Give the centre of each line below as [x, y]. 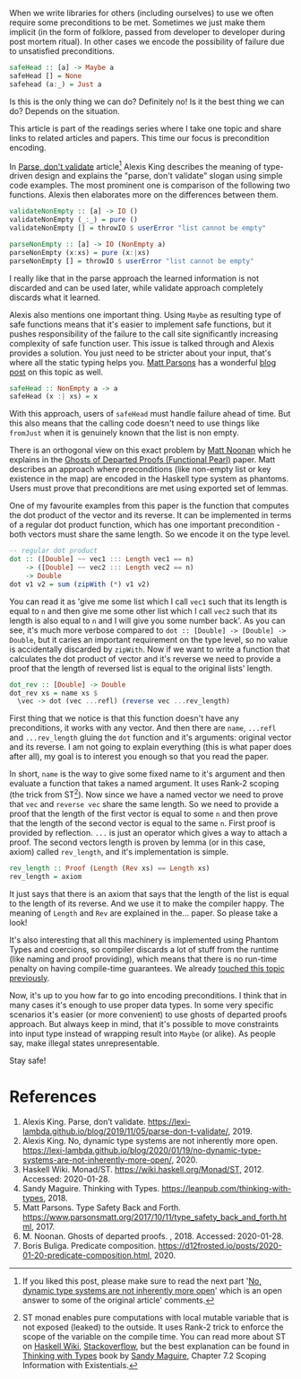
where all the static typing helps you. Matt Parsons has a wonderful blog [142, 362]
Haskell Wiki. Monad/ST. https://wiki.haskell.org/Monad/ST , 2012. [143, 1169]
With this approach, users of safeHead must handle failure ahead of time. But [150, 414]
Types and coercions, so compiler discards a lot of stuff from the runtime [144, 949]
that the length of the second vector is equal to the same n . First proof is [142, 823]
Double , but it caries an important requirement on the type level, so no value [149, 639]
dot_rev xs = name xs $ [54, 693]
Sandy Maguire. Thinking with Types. [90, 1188]
